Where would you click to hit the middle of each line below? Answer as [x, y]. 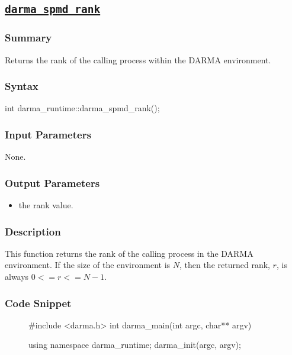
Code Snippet [38, 303]
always [17, 277]
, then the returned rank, [224, 265]
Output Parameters [52, 183]
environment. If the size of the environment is [88, 265]
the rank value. [46, 205]
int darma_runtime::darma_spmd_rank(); [82, 108]
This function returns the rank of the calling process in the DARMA [129, 253]
